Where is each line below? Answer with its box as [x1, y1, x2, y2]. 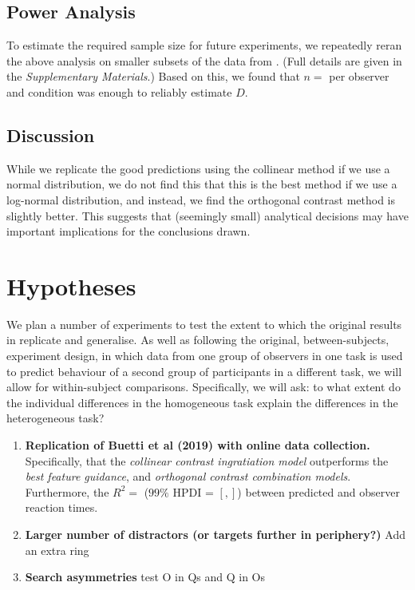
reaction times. [25, 499, 98, 516]
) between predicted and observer [237, 483, 400, 500]
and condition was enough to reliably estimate [6, 83, 232, 100]
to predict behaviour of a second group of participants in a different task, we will [6, 362, 402, 379]
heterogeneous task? [6, 410, 105, 426]
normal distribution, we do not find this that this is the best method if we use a [6, 176, 397, 192]
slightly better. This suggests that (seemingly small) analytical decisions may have [6, 207, 409, 224]
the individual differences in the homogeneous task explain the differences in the [6, 394, 398, 410]
